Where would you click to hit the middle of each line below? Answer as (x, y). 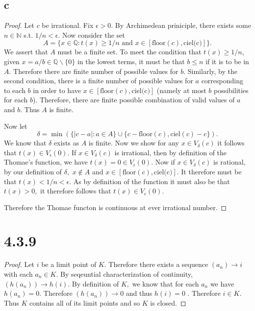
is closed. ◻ (168, 302)
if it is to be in (227, 61)
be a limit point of (69, 264)
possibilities (231, 90)
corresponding (222, 81)
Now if (165, 162)
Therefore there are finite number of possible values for (96, 71)
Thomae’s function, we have (46, 162)
